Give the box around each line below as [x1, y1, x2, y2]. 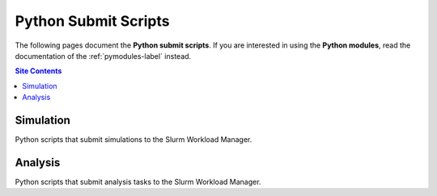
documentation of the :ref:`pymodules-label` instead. [15, 51, 192, 60]
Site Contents [15, 66, 62, 76]
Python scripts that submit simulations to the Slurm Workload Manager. [15, 135, 252, 144]
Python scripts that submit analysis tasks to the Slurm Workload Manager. [15, 177, 261, 186]
